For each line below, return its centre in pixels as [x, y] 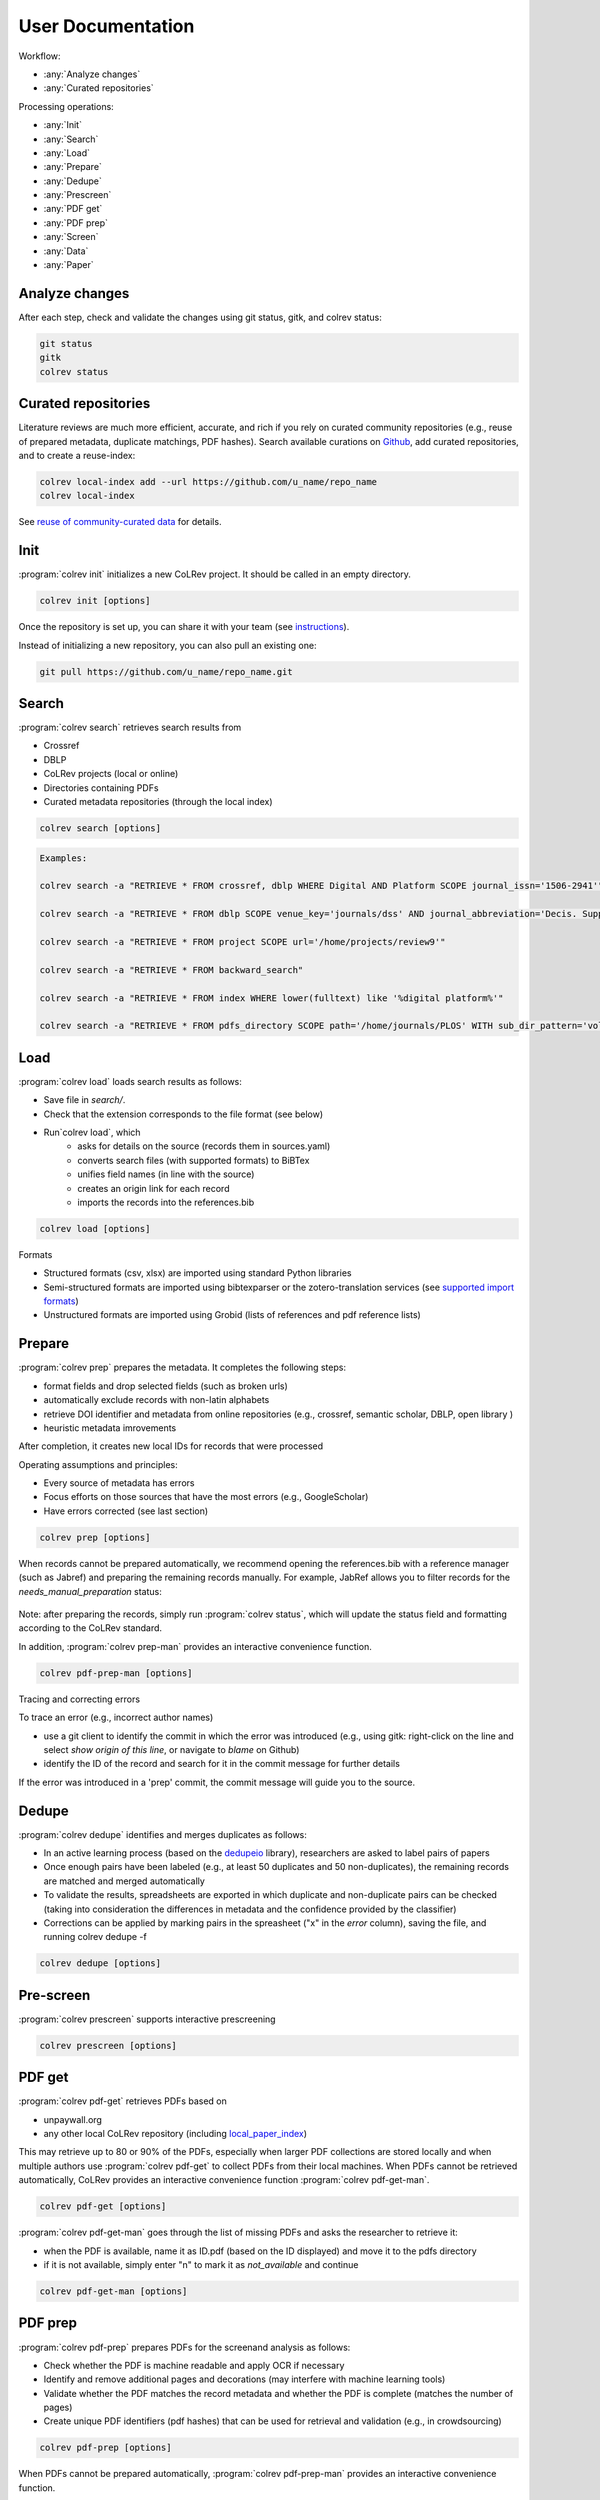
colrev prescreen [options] [108, 2045]
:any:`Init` [62, 125]
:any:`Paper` [68, 265]
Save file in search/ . [84, 1100]
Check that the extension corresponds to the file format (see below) [183, 1114]
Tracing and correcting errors [79, 1699]
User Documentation [106, 26]
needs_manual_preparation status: [90, 1591]
